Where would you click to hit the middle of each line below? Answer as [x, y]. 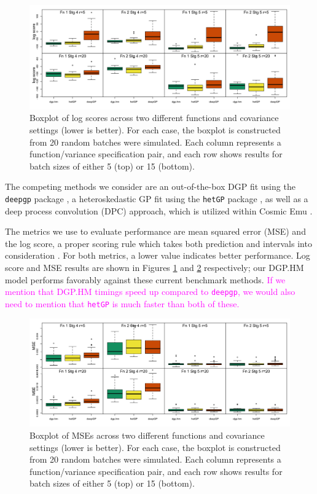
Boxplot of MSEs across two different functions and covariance [147, 435]
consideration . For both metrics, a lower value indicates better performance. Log [158, 255]
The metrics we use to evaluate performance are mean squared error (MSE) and [155, 231]
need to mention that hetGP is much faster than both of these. [122, 303]
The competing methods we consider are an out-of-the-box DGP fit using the [150, 186]
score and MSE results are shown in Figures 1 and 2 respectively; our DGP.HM [155, 267]
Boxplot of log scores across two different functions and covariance [154, 118]
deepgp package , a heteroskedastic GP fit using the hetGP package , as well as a [157, 198]
